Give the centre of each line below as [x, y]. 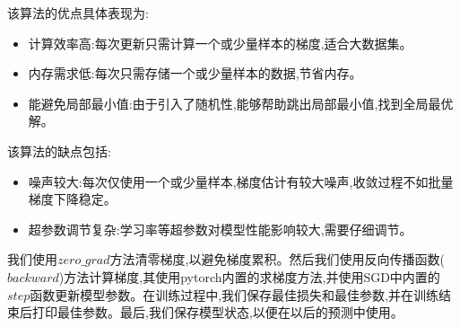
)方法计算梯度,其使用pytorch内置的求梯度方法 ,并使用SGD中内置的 [249, 276]
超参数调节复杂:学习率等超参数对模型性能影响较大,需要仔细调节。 [220, 229]
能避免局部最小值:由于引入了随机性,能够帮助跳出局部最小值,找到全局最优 [241, 103]
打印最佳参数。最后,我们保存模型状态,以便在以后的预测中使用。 [217, 312]
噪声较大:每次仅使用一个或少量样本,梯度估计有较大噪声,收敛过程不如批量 [241, 181]
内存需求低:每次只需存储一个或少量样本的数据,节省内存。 [195, 73]
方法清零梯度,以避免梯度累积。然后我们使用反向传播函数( [277, 259]
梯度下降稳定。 [72, 199]
